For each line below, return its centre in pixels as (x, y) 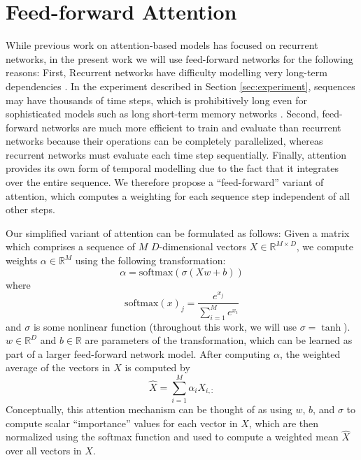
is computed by (157, 367)
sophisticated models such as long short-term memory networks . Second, (162, 114)
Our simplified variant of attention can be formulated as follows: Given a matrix (178, 232)
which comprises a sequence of (70, 246)
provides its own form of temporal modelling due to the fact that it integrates (172, 168)
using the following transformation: (150, 260)
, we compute (325, 246)
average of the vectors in (58, 367)
